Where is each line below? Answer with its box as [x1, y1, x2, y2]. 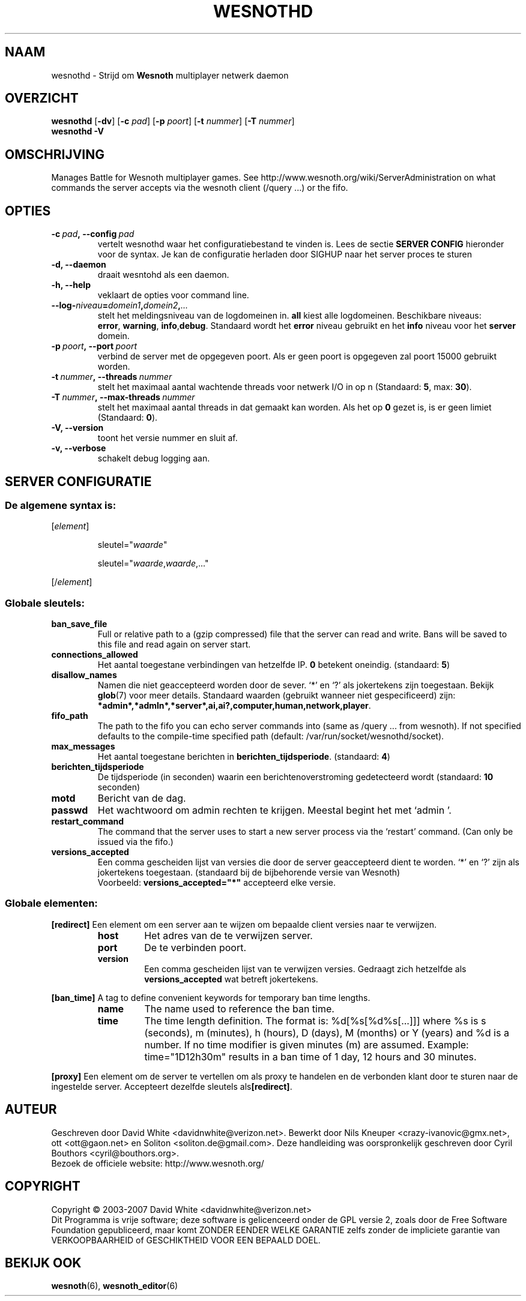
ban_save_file [51, 619, 107, 629]
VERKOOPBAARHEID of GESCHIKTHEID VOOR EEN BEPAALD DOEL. [51, 1234, 321, 1245]
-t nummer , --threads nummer [51, 371, 172, 382]
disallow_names [51, 670, 117, 681]
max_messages [51, 741, 115, 752]
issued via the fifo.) [97, 837, 174, 847]
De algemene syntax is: [5, 499, 116, 511]
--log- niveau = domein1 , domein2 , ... [51, 300, 189, 311]
